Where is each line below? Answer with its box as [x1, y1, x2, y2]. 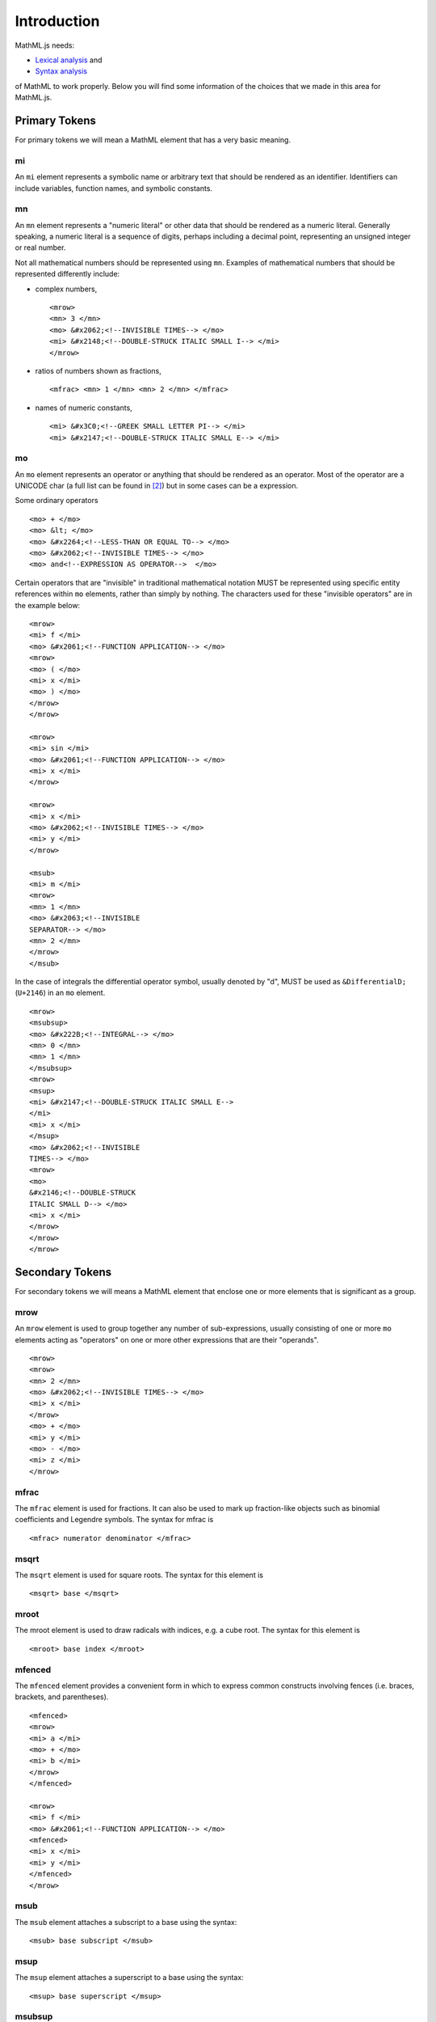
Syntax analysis [35, 66, 88, 76]
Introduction [15, 12, 100, 30]
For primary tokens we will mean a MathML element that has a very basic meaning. [15, 135, 291, 145]
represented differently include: [15, 269, 120, 279]
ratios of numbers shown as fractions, [35, 366, 161, 375]
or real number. [15, 243, 66, 252]
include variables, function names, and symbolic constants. [15, 183, 213, 193]
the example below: [15, 600, 81, 610]
